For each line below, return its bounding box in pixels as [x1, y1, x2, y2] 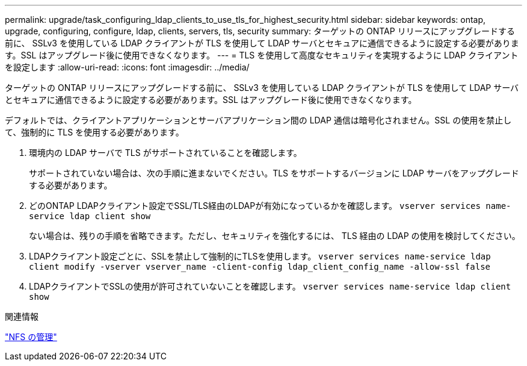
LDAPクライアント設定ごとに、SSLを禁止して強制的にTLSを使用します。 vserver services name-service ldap [29, 251, 491, 261]
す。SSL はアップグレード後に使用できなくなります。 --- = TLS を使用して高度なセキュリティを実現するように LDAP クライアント [5, 50, 519, 60]
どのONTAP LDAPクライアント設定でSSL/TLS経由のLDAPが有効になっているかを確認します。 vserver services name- [29, 200, 511, 211]
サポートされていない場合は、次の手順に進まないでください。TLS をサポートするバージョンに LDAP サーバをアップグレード [29, 168, 519, 178]
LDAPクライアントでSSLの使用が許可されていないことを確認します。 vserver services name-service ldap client [29, 281, 511, 291]
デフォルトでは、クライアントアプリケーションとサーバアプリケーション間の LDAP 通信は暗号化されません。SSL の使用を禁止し [5, 115, 512, 125]
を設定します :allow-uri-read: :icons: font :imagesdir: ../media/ [5, 62, 250, 72]
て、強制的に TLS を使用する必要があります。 [5, 127, 184, 137]
